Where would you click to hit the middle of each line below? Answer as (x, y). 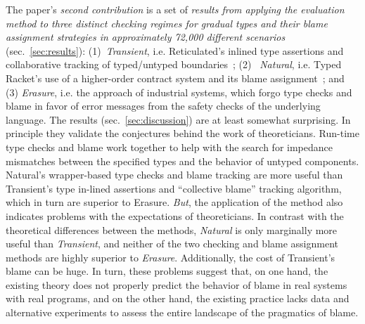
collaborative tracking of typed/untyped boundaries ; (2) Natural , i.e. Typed (174, 64)
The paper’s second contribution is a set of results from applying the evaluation (175, 9)
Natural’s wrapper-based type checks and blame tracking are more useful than (174, 175)
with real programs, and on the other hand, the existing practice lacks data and (178, 298)
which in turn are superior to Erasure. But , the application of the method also (174, 202)
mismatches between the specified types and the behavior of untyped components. (182, 161)
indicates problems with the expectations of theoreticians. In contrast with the (175, 215)
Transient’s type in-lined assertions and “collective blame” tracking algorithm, (174, 188)
